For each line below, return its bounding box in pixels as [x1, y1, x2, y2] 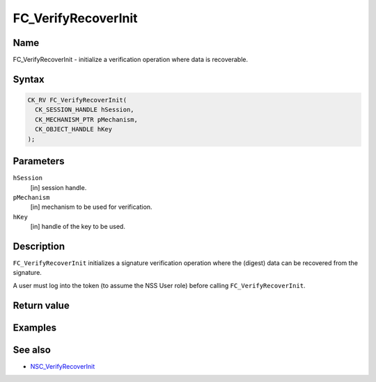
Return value [13, 299, 70, 311]
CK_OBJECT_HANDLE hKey [35, 125, 113, 134]
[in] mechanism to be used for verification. [30, 202, 152, 212]
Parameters [13, 155, 65, 167]
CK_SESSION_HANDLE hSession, [35, 106, 135, 114]
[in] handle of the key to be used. [30, 223, 125, 231]
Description [13, 240, 65, 252]
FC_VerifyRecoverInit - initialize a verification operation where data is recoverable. [13, 56, 249, 64]
